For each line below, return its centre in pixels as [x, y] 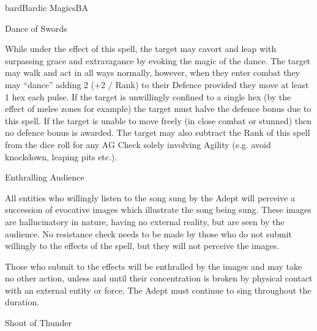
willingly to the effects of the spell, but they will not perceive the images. [142, 246]
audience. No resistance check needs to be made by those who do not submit [148, 233]
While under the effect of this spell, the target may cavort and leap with [141, 49]
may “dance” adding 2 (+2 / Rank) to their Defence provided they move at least [157, 84]
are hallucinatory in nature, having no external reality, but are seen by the [145, 221]
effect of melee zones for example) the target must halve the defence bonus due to [158, 109]
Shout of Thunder [38, 323]
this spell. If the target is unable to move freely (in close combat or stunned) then [158, 120]
